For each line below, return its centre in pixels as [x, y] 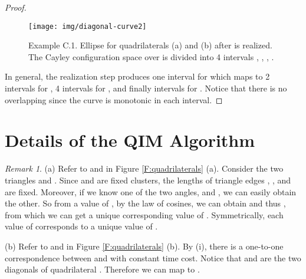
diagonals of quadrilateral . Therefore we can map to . [102, 269]
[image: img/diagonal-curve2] [88, 26]
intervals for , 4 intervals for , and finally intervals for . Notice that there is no [146, 88]
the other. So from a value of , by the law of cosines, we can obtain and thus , [145, 203]
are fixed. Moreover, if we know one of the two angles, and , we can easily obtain [151, 191]
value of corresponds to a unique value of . [81, 226]
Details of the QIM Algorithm [130, 140]
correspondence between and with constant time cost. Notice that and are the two [153, 257]
